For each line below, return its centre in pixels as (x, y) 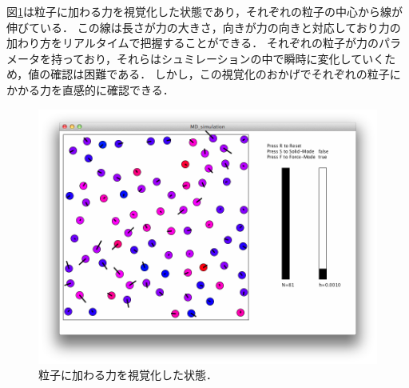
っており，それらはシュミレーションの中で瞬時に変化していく (223, 58)
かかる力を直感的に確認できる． (90, 89)
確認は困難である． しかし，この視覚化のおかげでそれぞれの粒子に (226, 74)
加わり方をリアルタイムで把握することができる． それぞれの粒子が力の (193, 43)
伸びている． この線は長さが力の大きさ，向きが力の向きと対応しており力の (204, 27)
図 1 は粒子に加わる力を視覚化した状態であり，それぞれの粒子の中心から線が (204, 11)
